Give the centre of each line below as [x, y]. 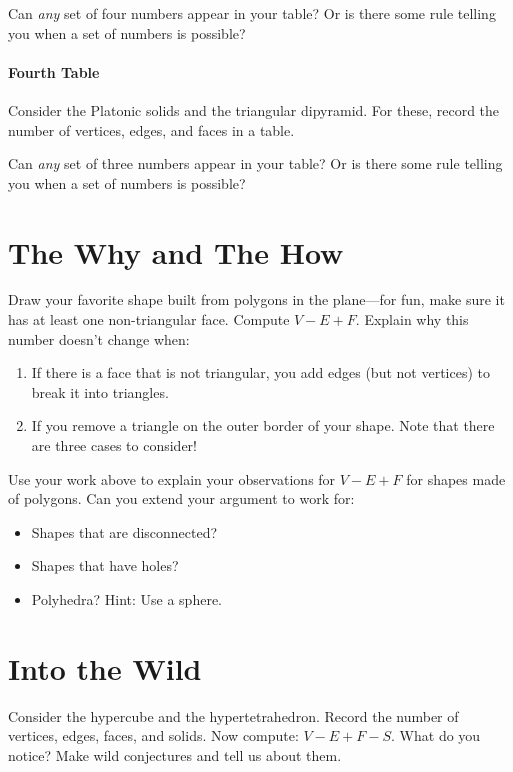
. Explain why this [412, 319]
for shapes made [456, 478]
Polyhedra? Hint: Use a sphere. [127, 599]
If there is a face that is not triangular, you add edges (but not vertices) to [260, 372]
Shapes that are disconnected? [124, 531]
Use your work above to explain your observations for [172, 478]
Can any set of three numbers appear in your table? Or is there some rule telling [255, 163]
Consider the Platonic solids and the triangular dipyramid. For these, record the [254, 109]
